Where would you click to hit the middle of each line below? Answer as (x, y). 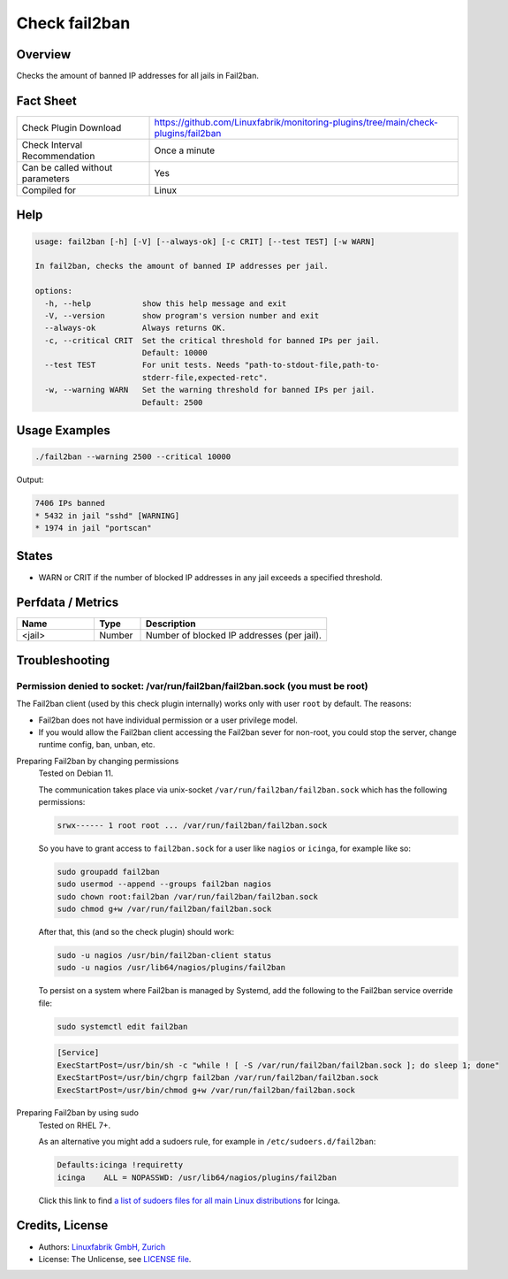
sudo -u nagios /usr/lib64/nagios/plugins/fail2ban (171, 968)
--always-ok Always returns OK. (136, 328)
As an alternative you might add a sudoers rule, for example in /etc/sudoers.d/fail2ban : (207, 1142)
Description (171, 624)
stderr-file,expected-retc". (205, 377)
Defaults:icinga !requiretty (120, 1165)
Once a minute (185, 150)
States (34, 556)
